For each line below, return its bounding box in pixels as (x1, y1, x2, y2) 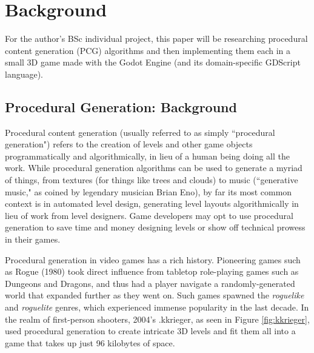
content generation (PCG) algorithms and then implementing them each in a (5, 44, 291, 56)
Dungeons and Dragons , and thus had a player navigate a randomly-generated (5, 277, 295, 289)
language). (5, 67, 44, 80)
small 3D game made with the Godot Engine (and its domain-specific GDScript (5, 56, 301, 69)
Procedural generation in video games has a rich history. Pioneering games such (5, 253, 301, 266)
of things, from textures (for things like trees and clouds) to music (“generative (5, 173, 298, 186)
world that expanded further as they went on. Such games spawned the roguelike (5, 289, 304, 301)
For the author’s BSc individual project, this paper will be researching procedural (5, 32, 308, 45)
